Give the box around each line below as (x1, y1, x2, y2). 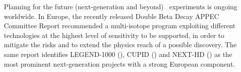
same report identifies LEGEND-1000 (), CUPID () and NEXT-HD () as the (4, 49, 232, 59)
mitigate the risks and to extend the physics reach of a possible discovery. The (4, 39, 237, 50)
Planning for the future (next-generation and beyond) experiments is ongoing (4, 1, 238, 11)
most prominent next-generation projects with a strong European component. (4, 58, 235, 69)
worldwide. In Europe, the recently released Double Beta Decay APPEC (4, 11, 219, 21)
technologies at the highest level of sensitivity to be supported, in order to (4, 30, 224, 40)
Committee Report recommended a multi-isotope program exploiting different (4, 20, 236, 31)
